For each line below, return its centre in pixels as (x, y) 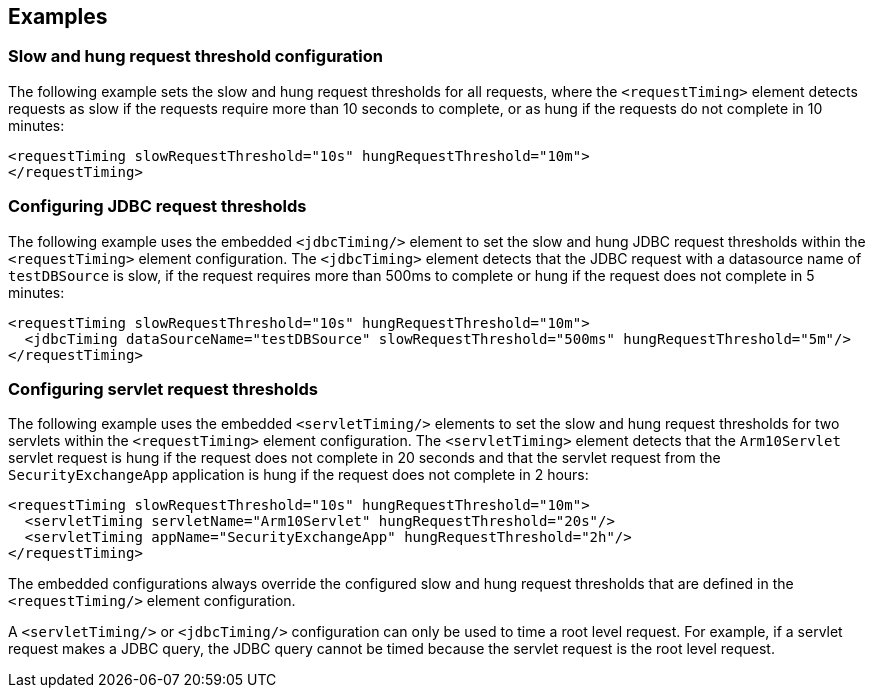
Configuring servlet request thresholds (163, 388)
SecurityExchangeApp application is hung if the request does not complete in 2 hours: (298, 475)
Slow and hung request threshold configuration (195, 56)
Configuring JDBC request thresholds (157, 206)
